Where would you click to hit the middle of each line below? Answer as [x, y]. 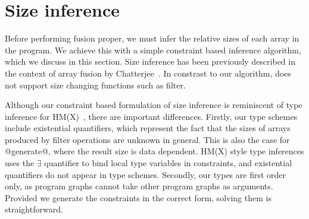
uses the [20, 163]
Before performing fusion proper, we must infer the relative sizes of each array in [152, 38]
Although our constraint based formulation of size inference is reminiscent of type [154, 105]
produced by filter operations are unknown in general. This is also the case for [147, 139]
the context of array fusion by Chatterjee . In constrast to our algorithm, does [148, 73]
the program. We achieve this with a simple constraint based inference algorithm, [153, 50]
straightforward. [34, 209]
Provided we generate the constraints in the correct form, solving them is [138, 197]
